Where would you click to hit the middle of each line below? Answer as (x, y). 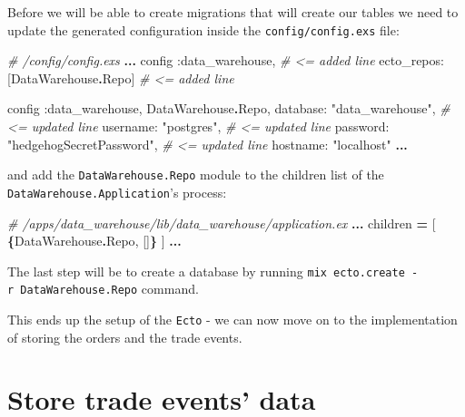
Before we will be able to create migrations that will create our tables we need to (233, 12)
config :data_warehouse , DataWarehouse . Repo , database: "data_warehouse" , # (229, 108)
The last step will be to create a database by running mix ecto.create (206, 271)
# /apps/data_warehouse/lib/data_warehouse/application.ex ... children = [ (222, 223)
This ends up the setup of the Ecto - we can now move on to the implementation (232, 320)
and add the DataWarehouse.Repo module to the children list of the (196, 175)
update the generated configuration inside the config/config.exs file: (203, 29)
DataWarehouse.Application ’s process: (117, 192)
